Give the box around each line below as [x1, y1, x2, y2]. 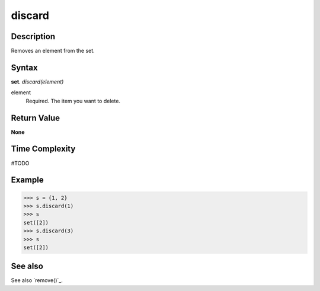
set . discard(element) [11, 78, 64, 85]
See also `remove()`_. [11, 277, 63, 284]
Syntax [11, 62, 38, 72]
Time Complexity [11, 144, 76, 154]
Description [11, 31, 56, 41]
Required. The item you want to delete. [25, 97, 121, 104]
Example [11, 175, 44, 185]
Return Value [11, 113, 60, 123]
